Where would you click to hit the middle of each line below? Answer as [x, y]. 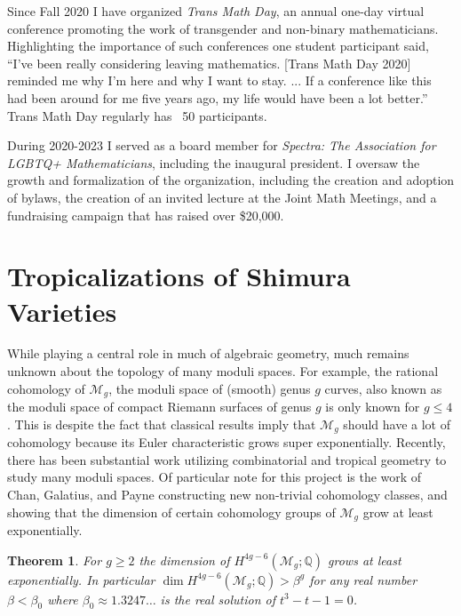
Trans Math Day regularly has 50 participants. [137, 115]
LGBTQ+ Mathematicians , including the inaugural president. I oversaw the [214, 162]
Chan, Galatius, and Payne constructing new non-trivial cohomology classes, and [227, 494]
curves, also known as [383, 388]
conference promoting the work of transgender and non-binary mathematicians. [223, 28]
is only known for [373, 407]
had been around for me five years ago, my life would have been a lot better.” [218, 97]
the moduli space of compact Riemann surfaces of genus [159, 407]
